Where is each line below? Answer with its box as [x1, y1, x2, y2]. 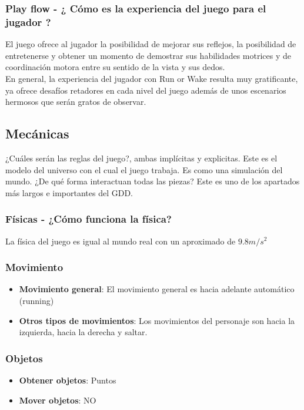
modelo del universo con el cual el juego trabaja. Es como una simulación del [5, 163, 283, 176]
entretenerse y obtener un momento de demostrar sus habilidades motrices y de [5, 49, 291, 61]
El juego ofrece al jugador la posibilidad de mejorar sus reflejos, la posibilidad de [5, 38, 296, 50]
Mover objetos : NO [19, 394, 96, 406]
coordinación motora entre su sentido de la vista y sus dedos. [5, 61, 225, 73]
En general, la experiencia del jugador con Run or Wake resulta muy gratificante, [5, 72, 298, 84]
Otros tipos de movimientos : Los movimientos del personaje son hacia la [19, 314, 295, 326]
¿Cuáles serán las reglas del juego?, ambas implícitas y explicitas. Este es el [5, 151, 278, 164]
